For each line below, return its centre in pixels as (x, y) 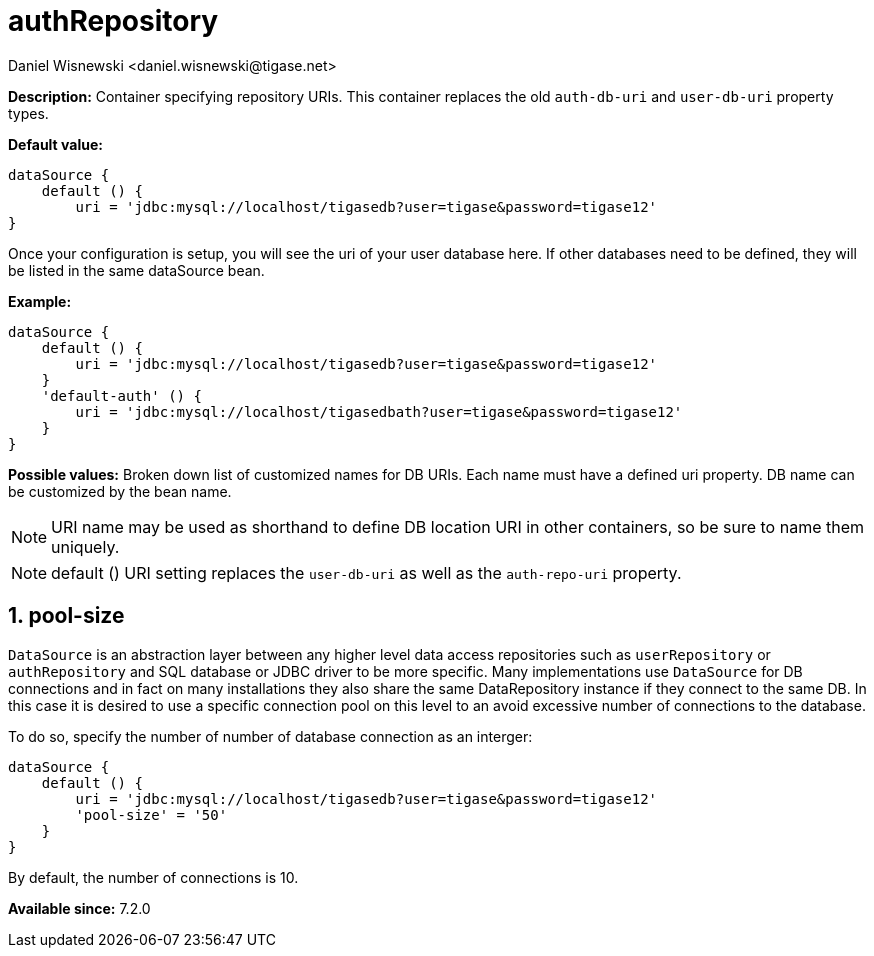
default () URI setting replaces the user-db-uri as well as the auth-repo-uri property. (366, 572)
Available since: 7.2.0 (79, 908)
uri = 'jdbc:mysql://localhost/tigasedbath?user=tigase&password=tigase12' (379, 411)
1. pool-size (66, 616)
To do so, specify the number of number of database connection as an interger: (270, 736)
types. (28, 113)
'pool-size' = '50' (151, 814)
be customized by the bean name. (120, 491)
